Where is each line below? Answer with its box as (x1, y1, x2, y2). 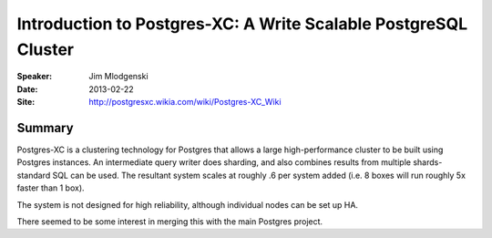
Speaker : (16, 71, 53, 82)
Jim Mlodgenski (88, 71, 149, 82)
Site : (16, 97, 36, 108)
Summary (16, 119, 74, 136)
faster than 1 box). (16, 182, 86, 193)
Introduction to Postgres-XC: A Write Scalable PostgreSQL (16, 14, 468, 34)
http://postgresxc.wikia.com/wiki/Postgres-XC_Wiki (88, 97, 282, 108)
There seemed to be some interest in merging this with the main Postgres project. (16, 215, 323, 227)
